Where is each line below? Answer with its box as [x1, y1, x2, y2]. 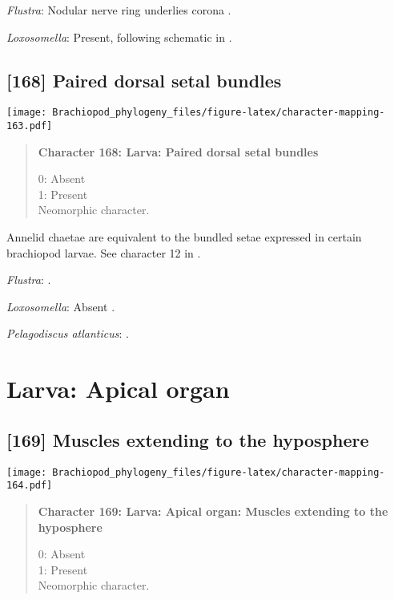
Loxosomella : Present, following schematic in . [6, 28, 232, 45]
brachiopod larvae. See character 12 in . [6, 244, 201, 261]
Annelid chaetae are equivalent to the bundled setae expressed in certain [6, 229, 362, 245]
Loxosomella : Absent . [6, 298, 115, 314]
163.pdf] [6, 120, 53, 132]
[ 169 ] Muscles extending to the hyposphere [6, 427, 369, 452]
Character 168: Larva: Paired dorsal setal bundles [38, 143, 319, 160]
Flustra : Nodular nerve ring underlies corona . [6, 2, 231, 18]
